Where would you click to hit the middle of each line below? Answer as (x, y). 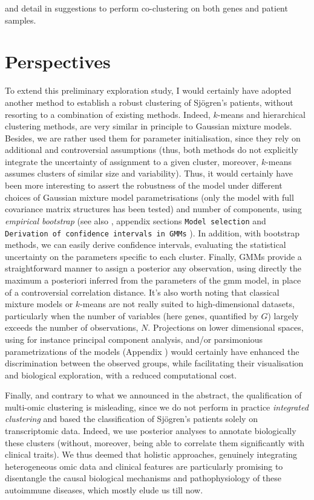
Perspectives (58, 61)
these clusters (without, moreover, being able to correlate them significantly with (155, 442)
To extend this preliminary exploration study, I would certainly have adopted (148, 90)
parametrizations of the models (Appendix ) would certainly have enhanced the (152, 351)
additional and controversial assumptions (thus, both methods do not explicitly (152, 150)
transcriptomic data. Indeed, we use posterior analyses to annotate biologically (151, 431)
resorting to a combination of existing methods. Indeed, (108, 114)
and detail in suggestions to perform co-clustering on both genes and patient (146, 8)
